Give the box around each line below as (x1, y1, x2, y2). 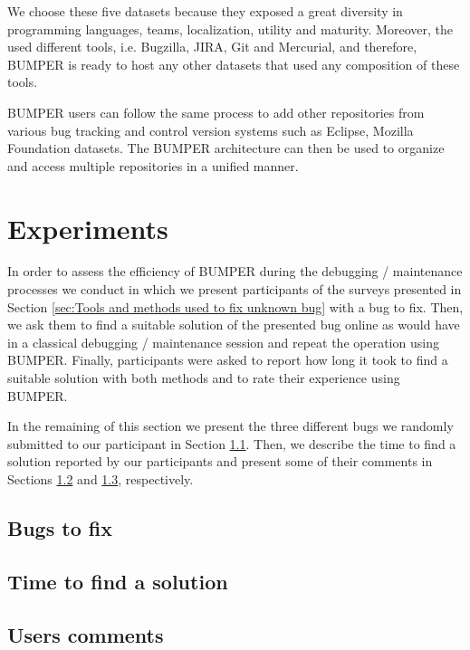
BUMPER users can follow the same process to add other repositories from (7, 102, 425, 121)
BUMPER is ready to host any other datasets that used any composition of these (7, 54, 460, 73)
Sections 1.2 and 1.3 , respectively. (7, 470, 194, 488)
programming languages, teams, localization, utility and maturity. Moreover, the (7, 19, 453, 38)
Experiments (7, 209, 168, 246)
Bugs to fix (7, 513, 112, 541)
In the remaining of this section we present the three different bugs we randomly (7, 416, 454, 435)
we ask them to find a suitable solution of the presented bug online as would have (7, 315, 460, 334)
